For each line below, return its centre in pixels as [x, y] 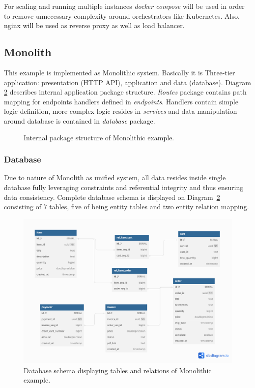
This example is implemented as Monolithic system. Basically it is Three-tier [120, 72]
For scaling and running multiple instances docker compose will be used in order [124, 6]
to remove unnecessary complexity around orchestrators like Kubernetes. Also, [122, 16]
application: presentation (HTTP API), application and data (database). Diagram [127, 82]
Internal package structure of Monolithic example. [99, 137]
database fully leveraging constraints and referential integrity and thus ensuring [124, 187]
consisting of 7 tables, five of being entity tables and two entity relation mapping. [127, 207]
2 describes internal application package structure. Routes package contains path [125, 92]
